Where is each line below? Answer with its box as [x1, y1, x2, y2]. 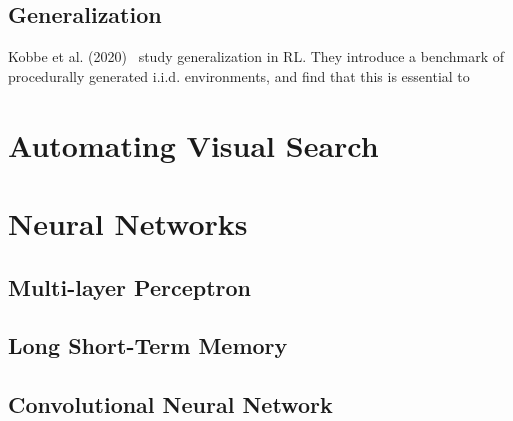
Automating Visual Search [8, 124, 379, 165]
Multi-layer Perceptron [8, 271, 251, 302]
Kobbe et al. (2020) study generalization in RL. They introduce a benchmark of [8, 46, 505, 67]
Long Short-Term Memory [8, 330, 288, 361]
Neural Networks [8, 202, 248, 243]
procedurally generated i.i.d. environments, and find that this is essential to [8, 65, 470, 86]
